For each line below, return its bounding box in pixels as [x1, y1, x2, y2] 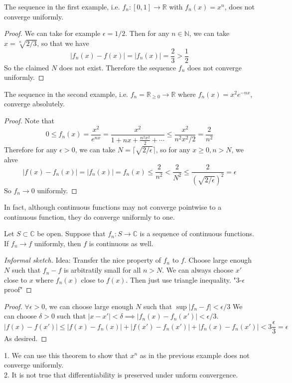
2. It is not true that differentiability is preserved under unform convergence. [4, 369, 238, 380]
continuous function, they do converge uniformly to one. [4, 211, 175, 222]
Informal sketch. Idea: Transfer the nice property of [4, 255, 161, 265]
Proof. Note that [4, 115, 55, 125]
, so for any [155, 144, 190, 154]
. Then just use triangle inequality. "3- [126, 274, 242, 285]
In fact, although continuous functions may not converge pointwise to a [4, 202, 222, 212]
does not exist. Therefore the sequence [59, 62, 176, 72]
